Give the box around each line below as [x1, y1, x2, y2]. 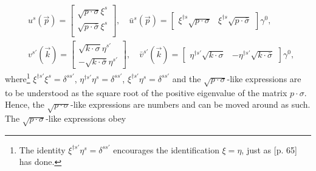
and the [172, 72, 201, 85]
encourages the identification [113, 143, 219, 156]
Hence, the [5, 98, 44, 111]
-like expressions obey [46, 112, 126, 124]
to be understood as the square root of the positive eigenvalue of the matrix [5, 86, 287, 99]
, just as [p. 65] [241, 143, 297, 156]
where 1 [5, 71, 30, 85]
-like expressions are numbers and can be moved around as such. [70, 98, 311, 111]
